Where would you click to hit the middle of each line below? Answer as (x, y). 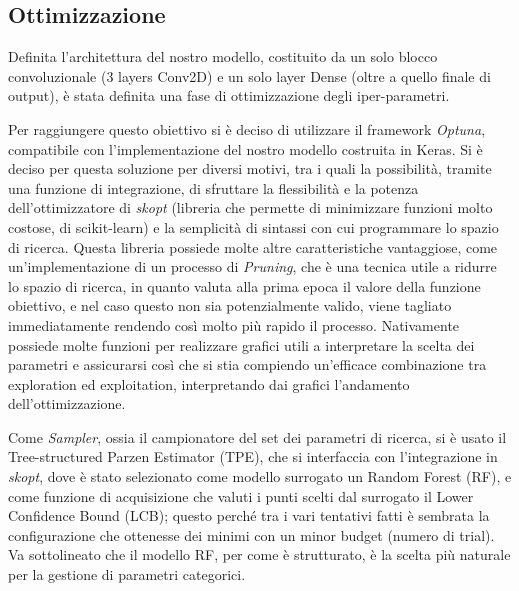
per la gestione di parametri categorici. (127, 574)
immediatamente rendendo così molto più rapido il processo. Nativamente (234, 324)
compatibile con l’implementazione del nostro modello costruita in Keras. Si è (245, 148)
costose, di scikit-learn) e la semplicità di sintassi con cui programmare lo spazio (253, 226)
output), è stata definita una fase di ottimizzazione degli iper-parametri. (229, 95)
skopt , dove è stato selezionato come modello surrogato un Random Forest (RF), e (260, 476)
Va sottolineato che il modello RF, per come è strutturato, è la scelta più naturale (259, 554)
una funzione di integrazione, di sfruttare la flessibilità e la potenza (213, 187)
